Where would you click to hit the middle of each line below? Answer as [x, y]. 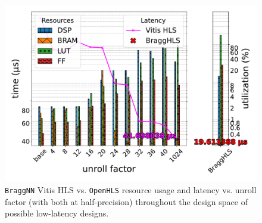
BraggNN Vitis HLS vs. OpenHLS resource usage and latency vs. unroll [131, 190]
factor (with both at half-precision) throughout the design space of [126, 201]
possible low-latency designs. [57, 213]
